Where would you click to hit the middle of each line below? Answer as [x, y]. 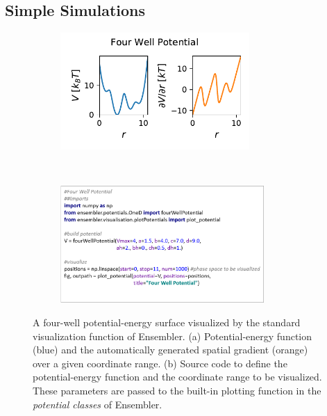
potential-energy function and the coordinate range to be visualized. [177, 377]
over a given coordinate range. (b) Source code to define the [160, 363]
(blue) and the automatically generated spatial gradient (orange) [170, 350]
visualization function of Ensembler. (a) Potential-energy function [173, 336]
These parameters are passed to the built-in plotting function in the [177, 390]
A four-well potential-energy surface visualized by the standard [167, 322]
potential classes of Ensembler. [98, 404]
